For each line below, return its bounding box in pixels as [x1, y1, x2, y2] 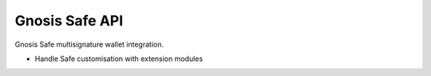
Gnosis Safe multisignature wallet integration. [14, 40, 164, 49]
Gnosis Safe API [14, 12, 124, 29]
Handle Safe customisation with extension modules [34, 54, 204, 63]
